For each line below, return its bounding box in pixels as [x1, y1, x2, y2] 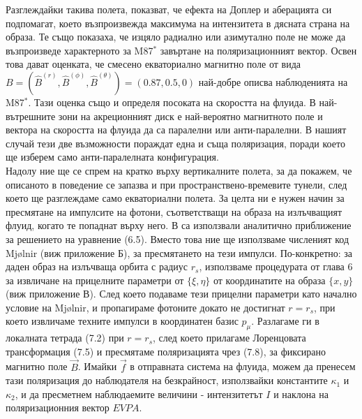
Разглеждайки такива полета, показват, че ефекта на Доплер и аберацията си [6, 2, 332, 16]
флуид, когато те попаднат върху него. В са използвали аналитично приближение [6, 218, 352, 233]
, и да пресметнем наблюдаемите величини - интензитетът [15, 386, 263, 401]
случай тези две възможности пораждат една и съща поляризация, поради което [6, 135, 345, 150]
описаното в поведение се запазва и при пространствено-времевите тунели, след [6, 177, 347, 191]
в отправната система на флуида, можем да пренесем [130, 359, 356, 374]
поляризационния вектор [6, 400, 110, 415]
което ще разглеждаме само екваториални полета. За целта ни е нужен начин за [6, 191, 345, 205]
